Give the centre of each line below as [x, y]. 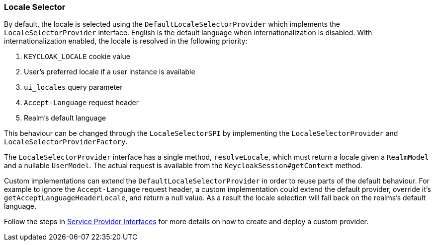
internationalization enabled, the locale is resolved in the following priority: [126, 41]
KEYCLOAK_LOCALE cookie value [77, 57]
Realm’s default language [65, 118]
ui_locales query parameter [73, 87]
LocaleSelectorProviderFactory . [66, 142]
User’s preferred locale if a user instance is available [110, 72]
